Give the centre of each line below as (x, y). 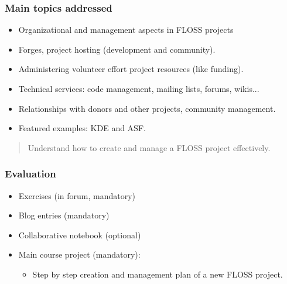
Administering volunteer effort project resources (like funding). (131, 69)
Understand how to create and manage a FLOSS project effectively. (149, 147)
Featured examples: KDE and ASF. (82, 128)
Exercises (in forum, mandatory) (77, 195)
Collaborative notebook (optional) (80, 235)
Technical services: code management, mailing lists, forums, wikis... (139, 88)
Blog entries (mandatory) (64, 215)
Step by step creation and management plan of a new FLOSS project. (158, 274)
